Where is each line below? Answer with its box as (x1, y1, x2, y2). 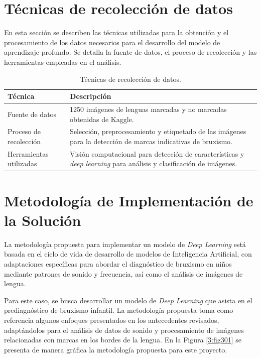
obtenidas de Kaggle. (70, 113, 134, 124)
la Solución (4, 209, 81, 230)
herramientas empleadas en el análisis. (4, 56, 121, 67)
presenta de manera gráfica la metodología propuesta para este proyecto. (4, 344, 227, 354)
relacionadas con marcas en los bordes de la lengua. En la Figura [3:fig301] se (4, 334, 242, 345)
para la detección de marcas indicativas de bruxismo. (70, 136, 232, 146)
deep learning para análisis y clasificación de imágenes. (70, 158, 237, 169)
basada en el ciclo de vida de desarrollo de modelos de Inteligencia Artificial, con (4, 249, 252, 259)
